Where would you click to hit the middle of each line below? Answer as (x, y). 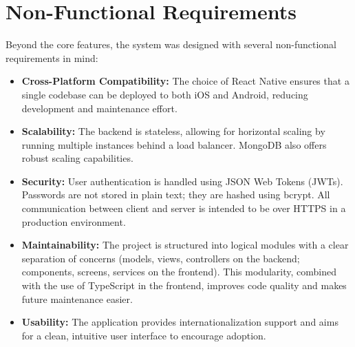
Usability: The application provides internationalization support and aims (180, 322)
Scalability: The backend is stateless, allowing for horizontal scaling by (173, 131)
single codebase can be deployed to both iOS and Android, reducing (165, 94)
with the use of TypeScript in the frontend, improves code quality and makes (184, 285)
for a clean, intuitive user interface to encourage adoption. (144, 335)
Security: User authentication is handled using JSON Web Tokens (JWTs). (182, 181)
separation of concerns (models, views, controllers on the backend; (161, 258)
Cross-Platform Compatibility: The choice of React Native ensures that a (185, 81)
